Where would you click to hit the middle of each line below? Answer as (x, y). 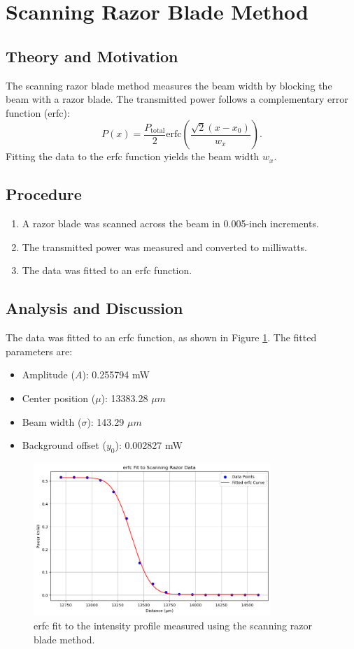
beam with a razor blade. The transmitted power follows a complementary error (177, 99)
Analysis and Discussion (94, 308)
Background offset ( (64, 445)
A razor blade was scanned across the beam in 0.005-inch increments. (170, 223)
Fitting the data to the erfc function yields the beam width (133, 156)
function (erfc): (38, 112)
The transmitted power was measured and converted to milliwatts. (164, 247)
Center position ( (59, 398)
